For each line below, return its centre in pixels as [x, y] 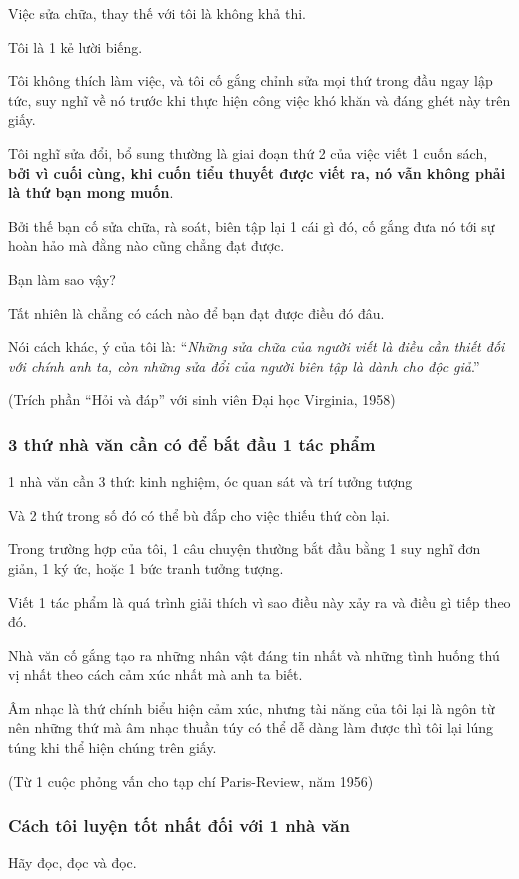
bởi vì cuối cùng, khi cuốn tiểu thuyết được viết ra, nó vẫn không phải [257, 172]
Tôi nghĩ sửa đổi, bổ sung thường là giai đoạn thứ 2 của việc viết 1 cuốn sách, [248, 152]
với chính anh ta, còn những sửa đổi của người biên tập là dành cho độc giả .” [244, 365]
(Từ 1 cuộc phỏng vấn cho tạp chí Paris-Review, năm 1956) [191, 780]
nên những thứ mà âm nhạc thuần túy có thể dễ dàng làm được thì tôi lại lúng [250, 727]
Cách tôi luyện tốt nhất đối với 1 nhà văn [179, 825]
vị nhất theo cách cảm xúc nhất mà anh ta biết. [155, 674]
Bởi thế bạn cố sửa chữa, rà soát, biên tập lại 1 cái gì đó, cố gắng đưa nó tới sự [251, 225]
